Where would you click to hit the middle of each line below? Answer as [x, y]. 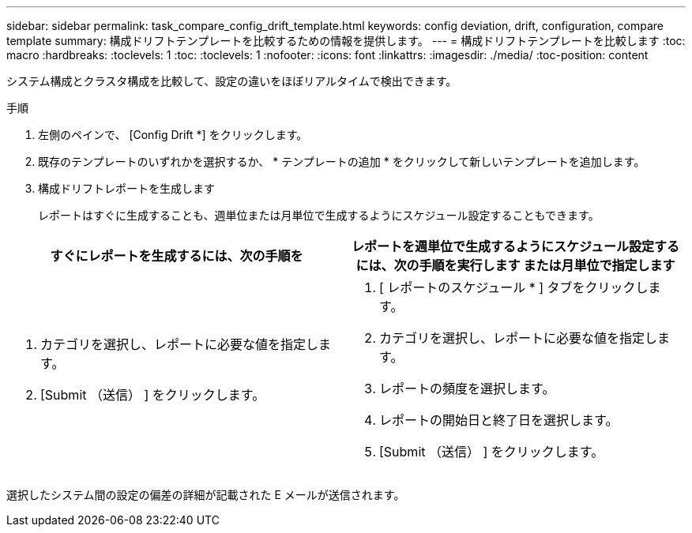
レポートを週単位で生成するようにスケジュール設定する [515, 246]
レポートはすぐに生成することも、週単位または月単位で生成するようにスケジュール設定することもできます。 [319, 215]
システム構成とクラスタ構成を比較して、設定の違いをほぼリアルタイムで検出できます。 [232, 81]
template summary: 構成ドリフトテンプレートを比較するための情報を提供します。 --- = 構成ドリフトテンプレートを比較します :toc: [346, 41]
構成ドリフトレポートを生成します [126, 188]
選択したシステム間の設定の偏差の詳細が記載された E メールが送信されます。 [206, 495]
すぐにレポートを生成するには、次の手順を [177, 256]
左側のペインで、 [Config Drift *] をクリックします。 [173, 135]
